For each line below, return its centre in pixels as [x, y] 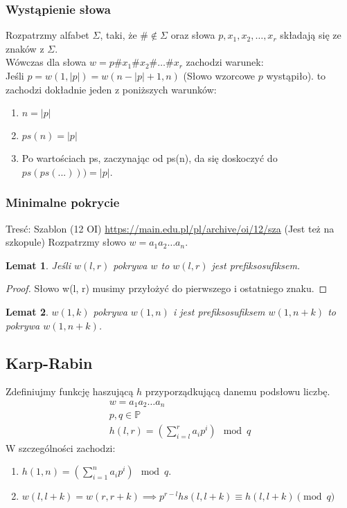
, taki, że [118, 35]
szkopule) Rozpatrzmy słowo [66, 242]
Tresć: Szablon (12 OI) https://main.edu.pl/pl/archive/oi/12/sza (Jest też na [170, 228]
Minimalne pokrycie [63, 202]
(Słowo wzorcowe [219, 75]
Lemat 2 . [27, 311]
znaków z [25, 48]
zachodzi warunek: [225, 62]
